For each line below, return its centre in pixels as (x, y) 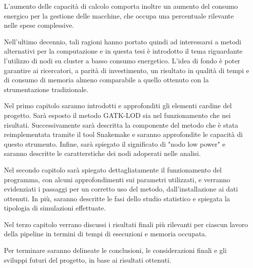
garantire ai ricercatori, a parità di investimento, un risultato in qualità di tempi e (126, 70)
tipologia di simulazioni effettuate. (55, 208)
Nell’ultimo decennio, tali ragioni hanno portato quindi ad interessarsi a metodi (123, 41)
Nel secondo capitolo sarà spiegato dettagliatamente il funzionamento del (113, 169)
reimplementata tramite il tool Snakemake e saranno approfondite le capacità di (123, 134)
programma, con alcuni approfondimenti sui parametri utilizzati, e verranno (117, 179)
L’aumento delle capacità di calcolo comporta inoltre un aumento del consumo (121, 6)
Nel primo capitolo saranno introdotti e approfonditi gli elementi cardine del (118, 105)
